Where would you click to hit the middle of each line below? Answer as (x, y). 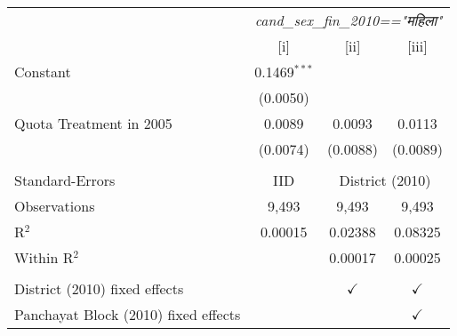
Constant (43, 72)
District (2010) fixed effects (99, 288)
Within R (44, 257)
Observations (55, 206)
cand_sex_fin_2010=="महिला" (349, 20)
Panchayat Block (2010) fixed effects (128, 314)
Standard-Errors (65, 180)
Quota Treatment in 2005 (93, 123)
